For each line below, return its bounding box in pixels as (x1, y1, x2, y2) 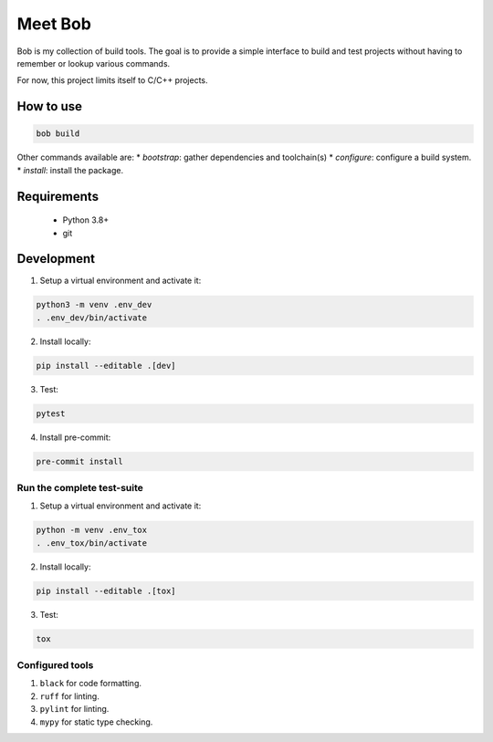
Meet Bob (16, 14, 91, 34)
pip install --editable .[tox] (36, 585, 177, 596)
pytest (36, 408, 66, 419)
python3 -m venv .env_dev (36, 299, 152, 310)
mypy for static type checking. (39, 716, 153, 727)
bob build (36, 129, 80, 139)
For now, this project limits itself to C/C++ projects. (16, 75, 209, 86)
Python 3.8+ (62, 214, 110, 225)
